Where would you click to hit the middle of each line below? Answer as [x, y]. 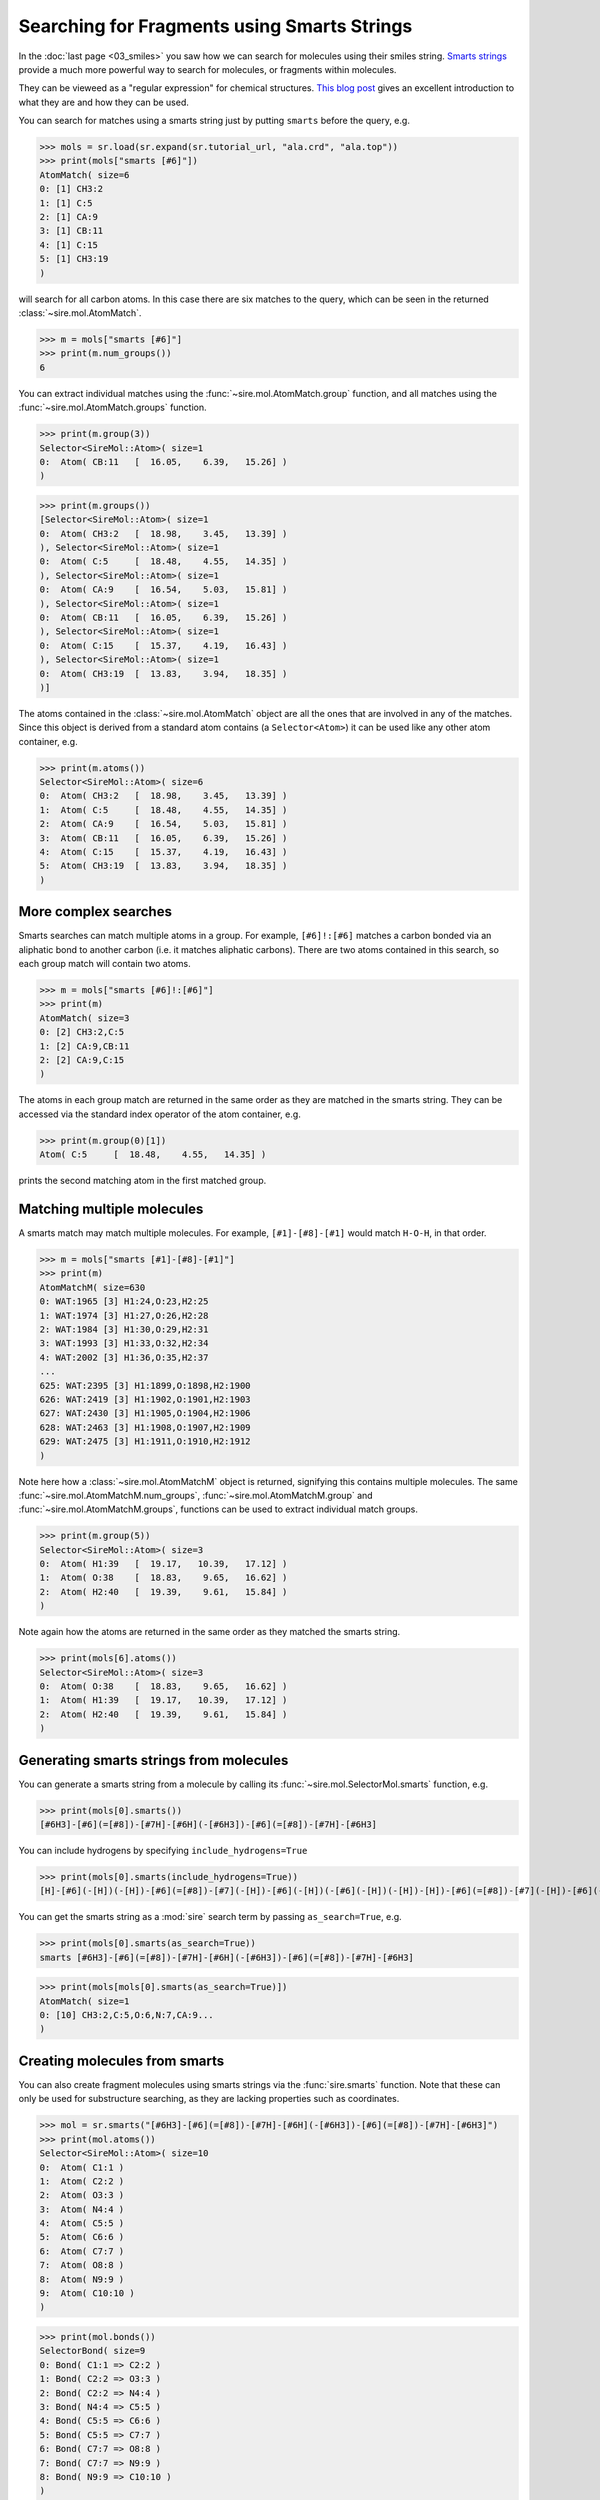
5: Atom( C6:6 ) [82, 2237]
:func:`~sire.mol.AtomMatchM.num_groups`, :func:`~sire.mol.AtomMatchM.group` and [196, 1495]
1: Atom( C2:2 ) [82, 2181]
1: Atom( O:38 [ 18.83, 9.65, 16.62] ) [163, 1578]
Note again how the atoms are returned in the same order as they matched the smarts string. [209, 1632]
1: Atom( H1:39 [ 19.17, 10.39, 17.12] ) [163, 1700]
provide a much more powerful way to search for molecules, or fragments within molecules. [207, 69]
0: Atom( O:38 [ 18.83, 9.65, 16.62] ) [163, 1686]
